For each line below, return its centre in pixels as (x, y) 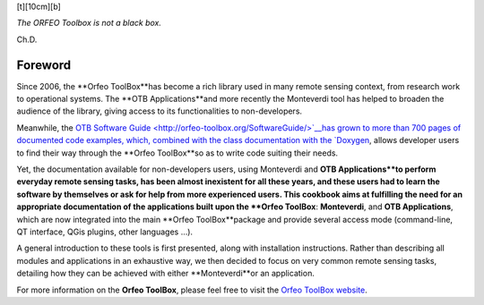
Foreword (44, 65)
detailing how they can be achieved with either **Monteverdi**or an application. (166, 274)
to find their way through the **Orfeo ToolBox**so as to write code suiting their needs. (177, 153)
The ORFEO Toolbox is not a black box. (89, 23)
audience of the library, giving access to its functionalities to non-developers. (160, 111)
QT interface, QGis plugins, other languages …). (104, 232)
